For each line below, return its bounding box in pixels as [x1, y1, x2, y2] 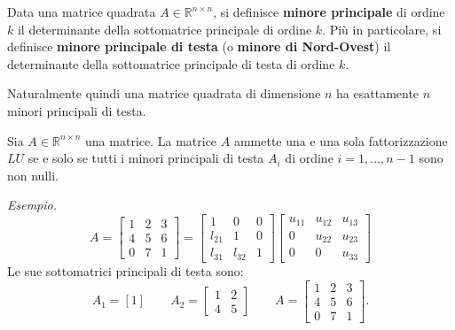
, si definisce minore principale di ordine [213, 3, 445, 20]
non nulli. [7, 165, 59, 184]
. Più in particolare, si [322, 19, 442, 38]
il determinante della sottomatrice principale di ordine [17, 19, 312, 38]
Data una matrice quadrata [7, 3, 156, 20]
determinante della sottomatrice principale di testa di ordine [7, 54, 335, 73]
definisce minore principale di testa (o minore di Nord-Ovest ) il [7, 37, 391, 56]
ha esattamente [336, 84, 420, 103]
